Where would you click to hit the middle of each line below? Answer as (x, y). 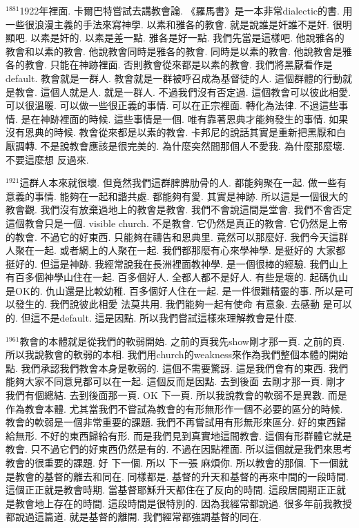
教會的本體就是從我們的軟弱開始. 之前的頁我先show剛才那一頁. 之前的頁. (182, 341)
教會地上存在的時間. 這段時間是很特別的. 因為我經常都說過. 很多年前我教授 (183, 503)
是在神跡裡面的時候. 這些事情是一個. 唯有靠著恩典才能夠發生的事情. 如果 (185, 118)
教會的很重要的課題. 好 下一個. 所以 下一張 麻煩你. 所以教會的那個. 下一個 (172, 462)
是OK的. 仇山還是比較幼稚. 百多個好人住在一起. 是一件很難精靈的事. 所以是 (175, 290)
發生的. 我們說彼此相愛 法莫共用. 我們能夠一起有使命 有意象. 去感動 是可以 (183, 304)
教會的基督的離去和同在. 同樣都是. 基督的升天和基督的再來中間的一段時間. (182, 476)
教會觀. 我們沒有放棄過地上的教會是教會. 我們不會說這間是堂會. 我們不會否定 (179, 209)
